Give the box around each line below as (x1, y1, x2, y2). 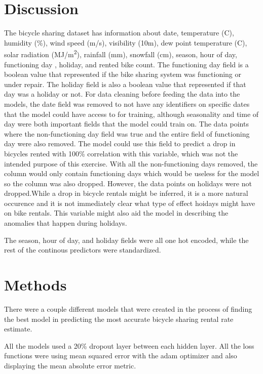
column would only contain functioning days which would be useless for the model (4, 168, 259, 179)
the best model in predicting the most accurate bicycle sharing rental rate (4, 313, 234, 324)
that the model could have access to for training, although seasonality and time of (4, 108, 259, 119)
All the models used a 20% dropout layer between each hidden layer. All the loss (4, 340, 254, 351)
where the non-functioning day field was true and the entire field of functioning (4, 128, 250, 139)
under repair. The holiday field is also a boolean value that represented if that (4, 78, 246, 89)
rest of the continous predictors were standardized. (4, 244, 161, 255)
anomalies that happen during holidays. (4, 218, 127, 228)
